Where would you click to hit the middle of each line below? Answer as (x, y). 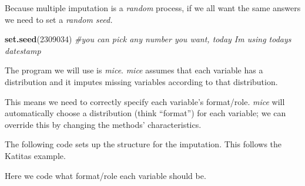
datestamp (23, 50)
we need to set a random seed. (59, 19)
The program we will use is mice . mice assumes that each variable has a (134, 70)
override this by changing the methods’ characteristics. (103, 124)
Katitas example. (35, 155)
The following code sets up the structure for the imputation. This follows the (143, 144)
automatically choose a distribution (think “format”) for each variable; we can (145, 113)
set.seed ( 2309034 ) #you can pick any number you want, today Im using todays (148, 39)
